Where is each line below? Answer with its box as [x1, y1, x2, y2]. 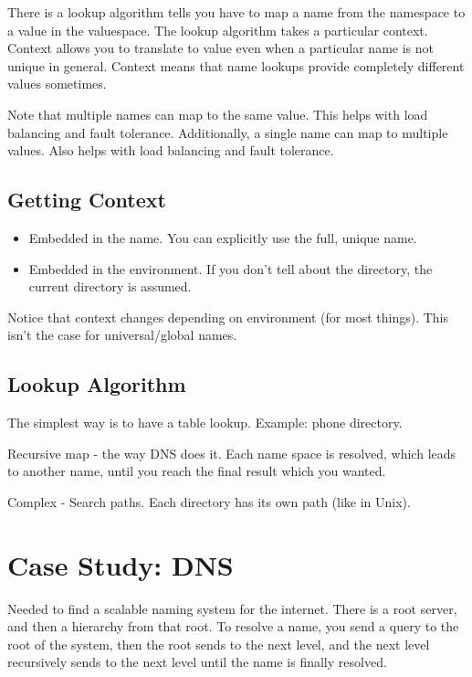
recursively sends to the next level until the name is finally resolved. [7, 652, 387, 672]
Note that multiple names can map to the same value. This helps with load [7, 104, 428, 123]
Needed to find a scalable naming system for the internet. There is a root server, [7, 598, 457, 618]
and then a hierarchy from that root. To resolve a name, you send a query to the [7, 617, 459, 636]
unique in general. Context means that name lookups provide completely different [7, 56, 465, 75]
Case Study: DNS [7, 545, 234, 583]
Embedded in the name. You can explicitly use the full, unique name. [28, 227, 417, 247]
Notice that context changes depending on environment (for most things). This [7, 307, 448, 326]
